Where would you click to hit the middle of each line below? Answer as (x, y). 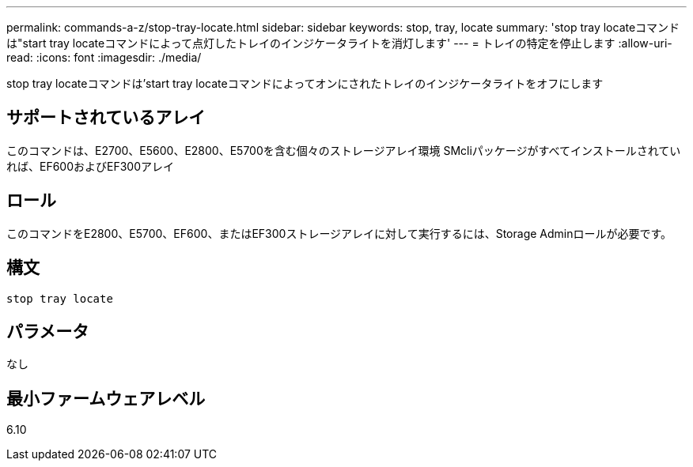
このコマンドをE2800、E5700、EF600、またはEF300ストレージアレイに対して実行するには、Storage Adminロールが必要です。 (339, 233)
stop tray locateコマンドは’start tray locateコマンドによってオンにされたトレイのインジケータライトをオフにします (305, 83)
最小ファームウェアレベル (106, 398)
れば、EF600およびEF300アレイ (91, 166)
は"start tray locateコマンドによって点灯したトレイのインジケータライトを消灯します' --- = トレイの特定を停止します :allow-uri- (339, 43)
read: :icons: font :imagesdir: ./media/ (104, 57)
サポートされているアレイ (106, 118)
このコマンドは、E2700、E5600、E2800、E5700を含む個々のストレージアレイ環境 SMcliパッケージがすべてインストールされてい (344, 150)
